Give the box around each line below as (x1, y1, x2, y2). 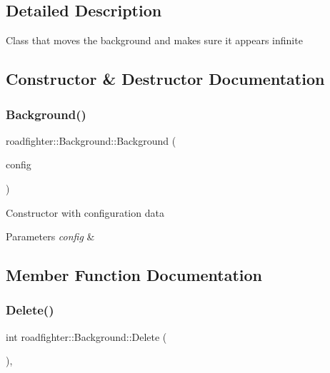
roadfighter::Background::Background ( (6, 133, 176, 148)
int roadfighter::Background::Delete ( (6, 329, 167, 344)
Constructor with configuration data (6, 205, 164, 220)
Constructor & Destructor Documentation (6, 68, 325, 90)
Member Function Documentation (6, 264, 263, 286)
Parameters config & (6, 229, 95, 244)
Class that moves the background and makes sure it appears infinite (6, 33, 303, 48)
